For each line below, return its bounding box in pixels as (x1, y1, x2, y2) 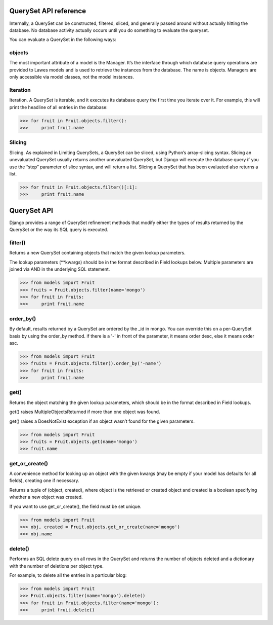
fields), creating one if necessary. (9, 477, 79, 484)
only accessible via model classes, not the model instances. (9, 74, 134, 80)
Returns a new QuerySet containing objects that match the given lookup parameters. (9, 250, 186, 256)
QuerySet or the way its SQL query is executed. (9, 227, 109, 233)
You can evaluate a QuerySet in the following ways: (9, 36, 116, 43)
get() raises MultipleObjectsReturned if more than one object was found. (9, 409, 160, 415)
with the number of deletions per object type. (9, 563, 104, 569)
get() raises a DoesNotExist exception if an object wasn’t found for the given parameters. (9, 418, 195, 424)
